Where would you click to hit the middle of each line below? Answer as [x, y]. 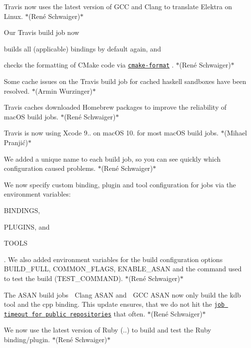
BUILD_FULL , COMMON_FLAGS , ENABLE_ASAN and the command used [123, 269]
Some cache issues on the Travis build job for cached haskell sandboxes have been [125, 81]
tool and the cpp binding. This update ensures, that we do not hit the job [114, 304]
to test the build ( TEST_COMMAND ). [63, 278]
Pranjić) [16, 142]
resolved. [17, 91]
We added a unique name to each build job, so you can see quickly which [112, 158]
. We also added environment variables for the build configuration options [113, 259]
